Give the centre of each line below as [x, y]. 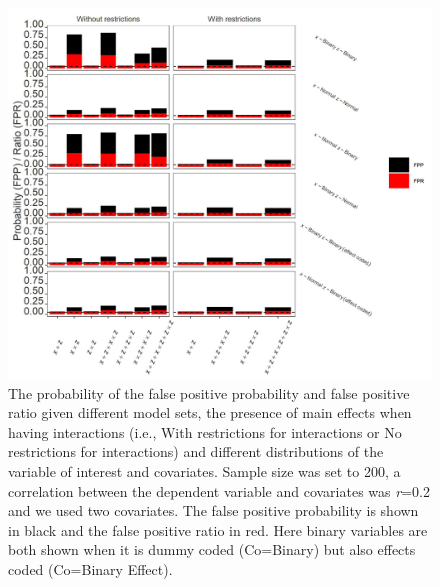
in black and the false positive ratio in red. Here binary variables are [218, 529]
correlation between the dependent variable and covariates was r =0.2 [219, 490]
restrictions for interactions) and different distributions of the [196, 451]
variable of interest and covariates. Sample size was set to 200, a [204, 470]
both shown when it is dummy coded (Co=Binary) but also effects [212, 549]
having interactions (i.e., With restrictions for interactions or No [205, 431]
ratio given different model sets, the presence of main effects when [210, 412]
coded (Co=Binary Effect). [90, 568]
